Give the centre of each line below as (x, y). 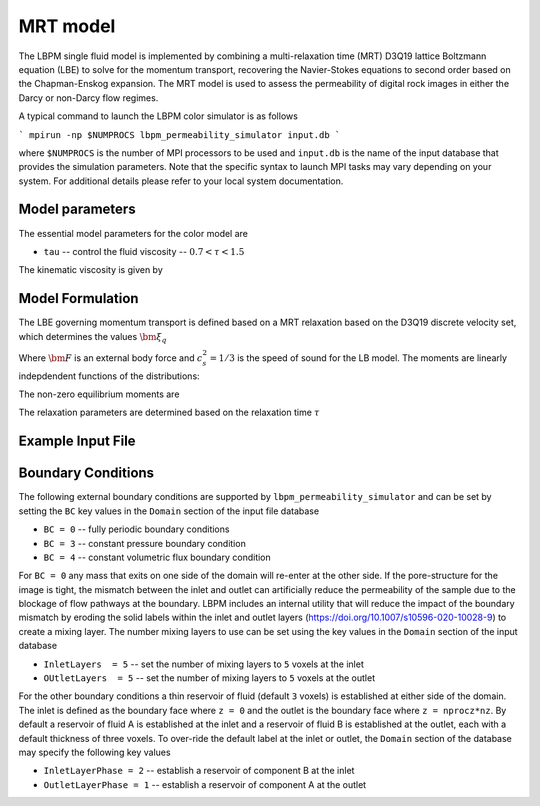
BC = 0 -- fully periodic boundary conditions (136, 529)
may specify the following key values (94, 752)
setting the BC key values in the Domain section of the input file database (169, 511)
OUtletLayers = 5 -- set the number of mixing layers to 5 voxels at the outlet (209, 678)
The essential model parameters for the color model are (133, 233)
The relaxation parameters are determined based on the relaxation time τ (169, 412)
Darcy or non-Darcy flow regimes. (88, 97)
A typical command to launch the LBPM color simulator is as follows (158, 116)
